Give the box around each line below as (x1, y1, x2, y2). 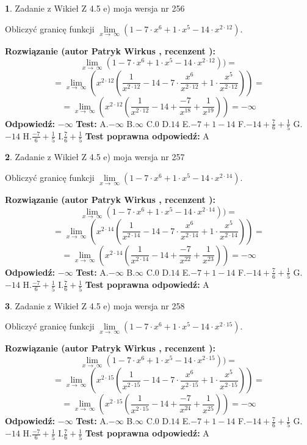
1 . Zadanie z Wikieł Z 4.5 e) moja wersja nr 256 (5, 2, 185, 14)
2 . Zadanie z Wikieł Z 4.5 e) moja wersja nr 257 (5, 150, 185, 163)
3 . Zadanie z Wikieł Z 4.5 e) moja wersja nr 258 (5, 299, 185, 312)
